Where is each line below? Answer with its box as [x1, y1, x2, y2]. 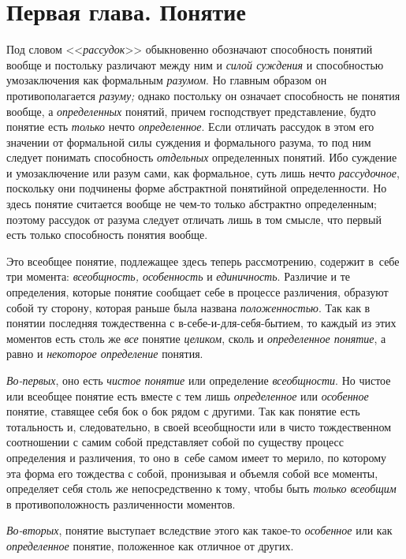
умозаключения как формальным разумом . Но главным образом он [6, 72, 327, 88]
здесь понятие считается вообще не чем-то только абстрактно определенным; [6, 196, 377, 212]
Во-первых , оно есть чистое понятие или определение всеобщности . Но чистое [6, 372, 391, 388]
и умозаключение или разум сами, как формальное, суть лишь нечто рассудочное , [6, 164, 400, 181]
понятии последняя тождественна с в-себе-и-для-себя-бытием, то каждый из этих [6, 315, 397, 331]
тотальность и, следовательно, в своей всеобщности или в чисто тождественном [6, 418, 392, 434]
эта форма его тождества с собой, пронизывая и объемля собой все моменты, [6, 464, 378, 481]
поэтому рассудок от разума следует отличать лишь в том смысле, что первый [6, 211, 382, 227]
